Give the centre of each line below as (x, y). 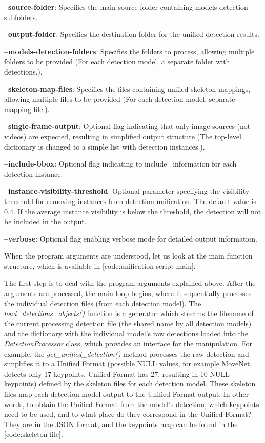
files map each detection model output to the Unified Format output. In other (127, 394)
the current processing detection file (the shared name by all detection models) (128, 323)
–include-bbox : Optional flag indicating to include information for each (120, 164)
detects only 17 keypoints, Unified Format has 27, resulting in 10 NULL (117, 373)
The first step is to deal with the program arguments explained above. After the (130, 283)
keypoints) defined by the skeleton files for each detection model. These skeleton (130, 384)
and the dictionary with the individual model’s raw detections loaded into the (126, 333)
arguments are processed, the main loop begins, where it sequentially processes (128, 293)
